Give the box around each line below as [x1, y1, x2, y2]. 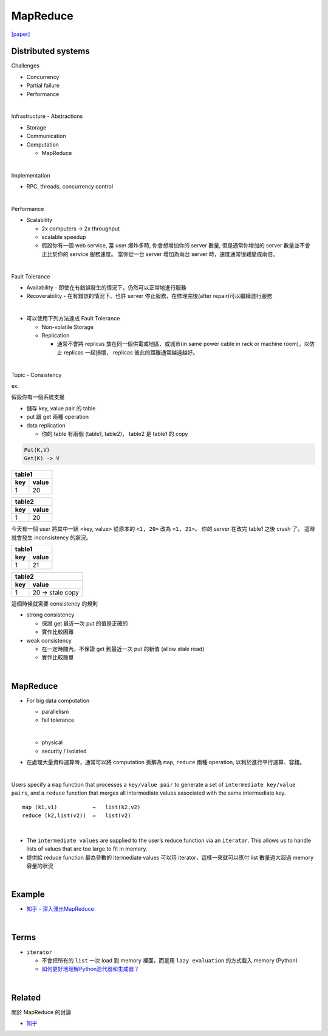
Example [11, 889, 45, 900]
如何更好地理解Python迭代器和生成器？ [41, 965, 140, 973]
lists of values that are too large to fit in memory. [26, 845, 148, 852]
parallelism [41, 708, 69, 716]
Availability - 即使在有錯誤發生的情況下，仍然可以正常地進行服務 [26, 284, 186, 291]
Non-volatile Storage [41, 323, 94, 331]
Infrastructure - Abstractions [11, 112, 83, 120]
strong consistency [26, 611, 75, 618]
